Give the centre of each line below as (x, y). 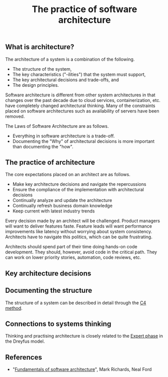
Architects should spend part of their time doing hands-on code (71, 247)
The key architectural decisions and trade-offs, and (66, 80)
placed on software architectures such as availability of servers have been (82, 111)
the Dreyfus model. (25, 341)
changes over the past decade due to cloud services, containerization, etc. (83, 100)
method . (14, 308)
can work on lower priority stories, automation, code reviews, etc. (73, 257)
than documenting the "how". (43, 146)
